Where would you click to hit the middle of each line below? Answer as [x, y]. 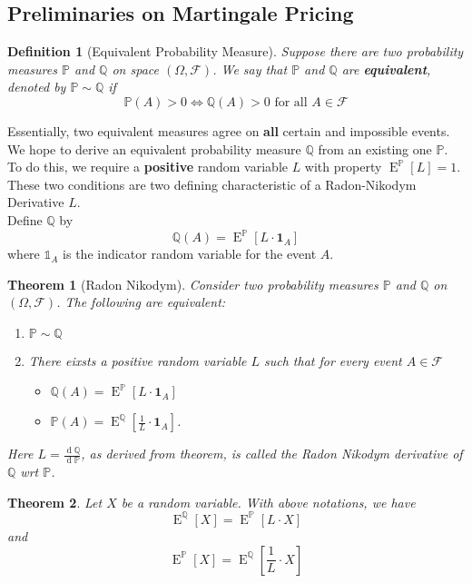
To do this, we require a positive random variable [147, 167]
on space [135, 69]
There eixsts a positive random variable [138, 360]
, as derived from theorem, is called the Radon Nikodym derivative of [272, 454]
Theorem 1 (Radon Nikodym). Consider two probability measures [193, 284]
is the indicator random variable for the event [190, 254]
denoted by [37, 87]
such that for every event [333, 360]
